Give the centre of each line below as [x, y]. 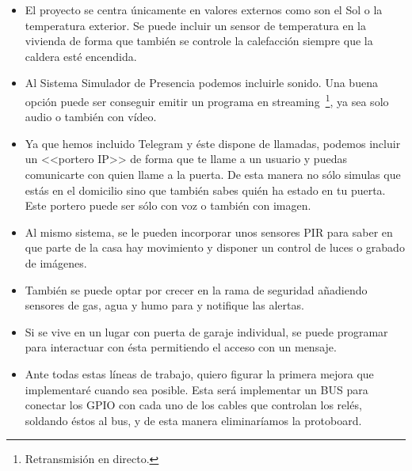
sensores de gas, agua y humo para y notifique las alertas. [164, 305]
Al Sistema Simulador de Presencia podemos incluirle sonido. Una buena [201, 83]
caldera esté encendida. [81, 56]
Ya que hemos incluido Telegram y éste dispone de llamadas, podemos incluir [213, 143]
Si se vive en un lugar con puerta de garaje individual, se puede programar [206, 331]
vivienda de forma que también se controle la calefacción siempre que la [199, 41]
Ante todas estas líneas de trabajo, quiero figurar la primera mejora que [199, 373]
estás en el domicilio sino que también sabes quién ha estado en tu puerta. [205, 190]
